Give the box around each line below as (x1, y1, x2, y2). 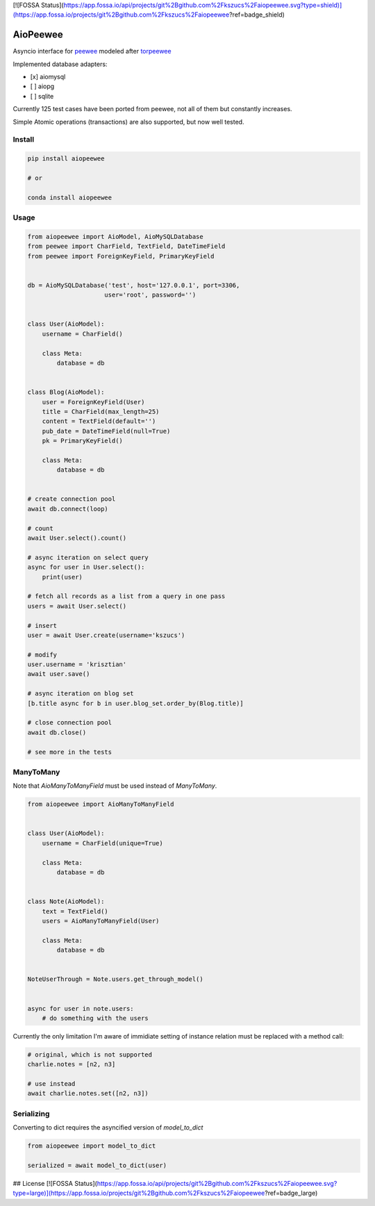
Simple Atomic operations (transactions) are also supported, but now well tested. (12, 117, 244, 126)
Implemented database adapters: (12, 60, 108, 68)
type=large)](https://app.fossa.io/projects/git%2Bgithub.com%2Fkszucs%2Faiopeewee (12, 1189, 265, 1198)
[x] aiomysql (30, 73, 66, 81)
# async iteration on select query (27, 553, 149, 561)
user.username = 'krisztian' (27, 661, 127, 668)
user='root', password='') (104, 291, 197, 299)
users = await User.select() (27, 602, 127, 610)
